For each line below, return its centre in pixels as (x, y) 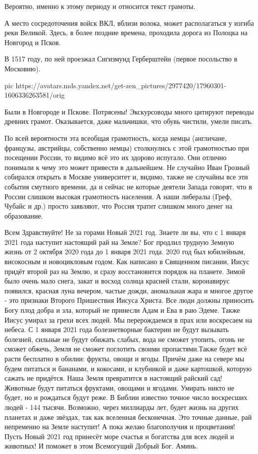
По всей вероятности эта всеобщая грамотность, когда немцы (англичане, (116, 138)
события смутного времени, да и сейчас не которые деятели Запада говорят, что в (128, 186)
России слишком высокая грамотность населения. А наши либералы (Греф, (118, 196)
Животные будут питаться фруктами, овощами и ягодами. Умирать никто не (120, 387)
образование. (24, 215)
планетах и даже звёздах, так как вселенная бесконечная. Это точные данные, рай (128, 417)
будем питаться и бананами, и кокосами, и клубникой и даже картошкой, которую (128, 368)
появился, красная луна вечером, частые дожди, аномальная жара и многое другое (129, 290)
